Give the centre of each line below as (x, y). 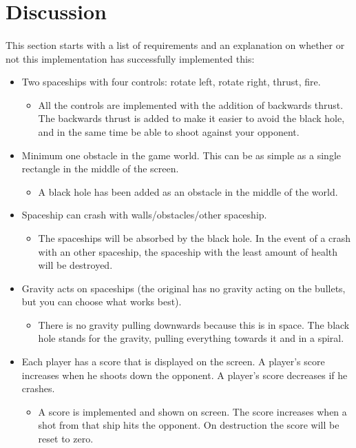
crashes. (38, 388)
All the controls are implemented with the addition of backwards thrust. (191, 104)
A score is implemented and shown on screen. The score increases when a (192, 411)
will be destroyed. (75, 265)
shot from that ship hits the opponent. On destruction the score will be (189, 425)
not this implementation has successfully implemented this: (130, 58)
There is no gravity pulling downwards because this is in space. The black (194, 324)
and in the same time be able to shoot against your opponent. (169, 131)
